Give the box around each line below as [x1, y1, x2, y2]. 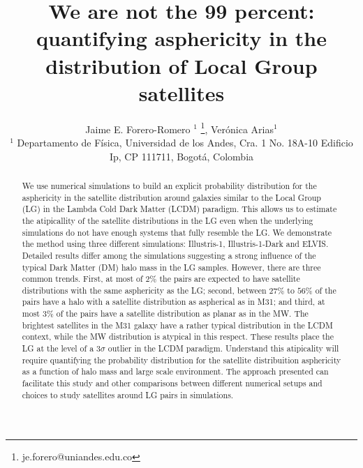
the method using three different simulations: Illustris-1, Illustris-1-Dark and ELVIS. [22, 238, 329, 250]
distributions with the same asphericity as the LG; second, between [22, 284, 267, 296]
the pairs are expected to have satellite [159, 273, 300, 285]
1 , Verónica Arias [200, 119, 274, 136]
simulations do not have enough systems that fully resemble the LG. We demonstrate [22, 226, 332, 238]
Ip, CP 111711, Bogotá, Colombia [109, 149, 254, 163]
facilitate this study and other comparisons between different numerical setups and [22, 377, 323, 389]
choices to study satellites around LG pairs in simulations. [22, 388, 234, 400]
